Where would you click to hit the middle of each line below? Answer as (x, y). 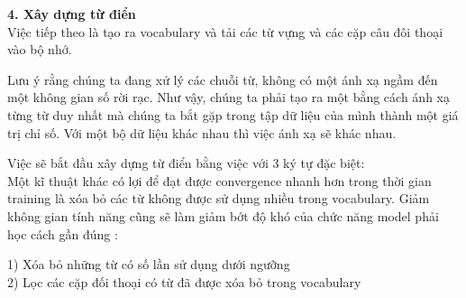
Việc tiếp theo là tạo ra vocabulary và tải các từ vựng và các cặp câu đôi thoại (225, 31)
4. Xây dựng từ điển (72, 14)
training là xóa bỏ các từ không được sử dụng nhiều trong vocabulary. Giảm (219, 198)
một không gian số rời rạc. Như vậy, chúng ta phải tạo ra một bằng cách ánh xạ (228, 97)
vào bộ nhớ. (40, 49)
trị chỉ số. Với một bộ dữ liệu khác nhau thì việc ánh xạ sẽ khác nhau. (202, 132)
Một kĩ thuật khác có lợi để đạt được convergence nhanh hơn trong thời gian (219, 180)
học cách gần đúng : (63, 233)
